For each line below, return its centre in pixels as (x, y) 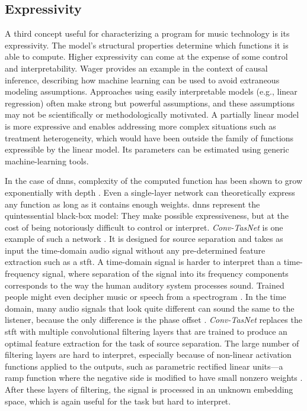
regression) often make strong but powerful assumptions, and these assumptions (150, 103)
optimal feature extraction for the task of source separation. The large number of (152, 343)
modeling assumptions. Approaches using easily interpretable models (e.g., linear (151, 91)
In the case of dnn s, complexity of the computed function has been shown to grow (154, 181)
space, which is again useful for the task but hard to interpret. (118, 401)
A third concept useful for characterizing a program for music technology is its (147, 33)
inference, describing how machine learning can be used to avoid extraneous (142, 80)
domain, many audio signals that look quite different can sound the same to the (150, 308)
